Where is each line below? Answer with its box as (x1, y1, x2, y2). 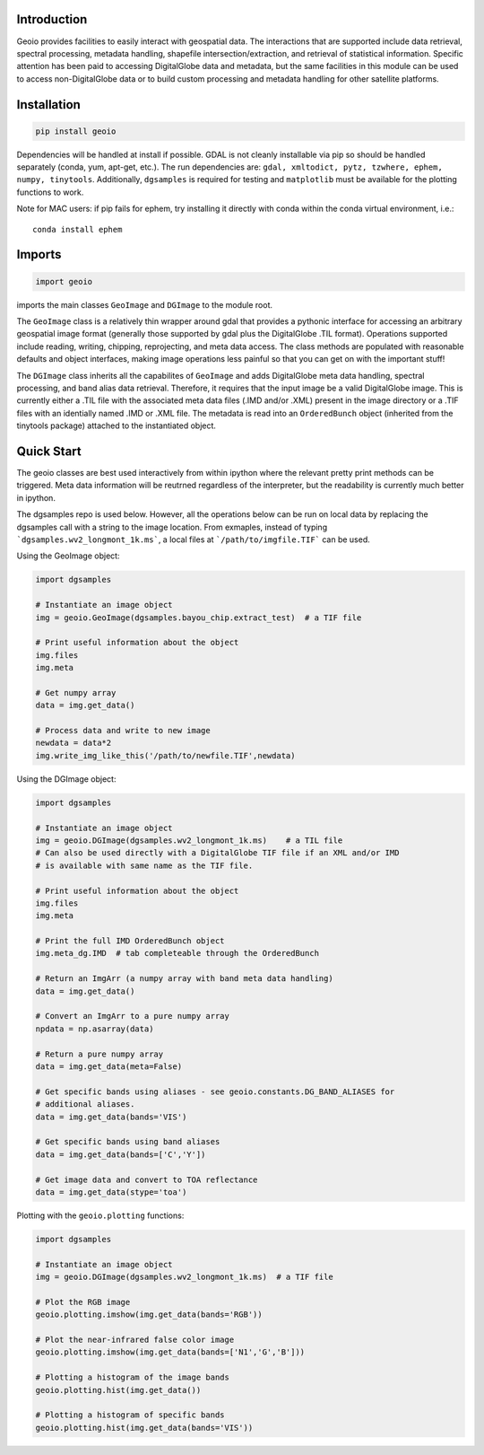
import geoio (35, 276, 93, 286)
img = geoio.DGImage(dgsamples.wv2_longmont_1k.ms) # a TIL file (35, 835, 343, 846)
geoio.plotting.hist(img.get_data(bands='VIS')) (35, 1423, 254, 1433)
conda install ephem (32, 224, 123, 234)
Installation (16, 97, 81, 112)
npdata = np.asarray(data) (35, 1023, 154, 1034)
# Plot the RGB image (35, 1297, 131, 1307)
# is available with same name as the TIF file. (35, 860, 254, 871)
